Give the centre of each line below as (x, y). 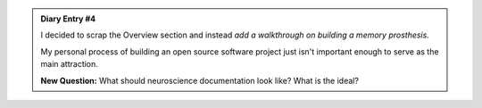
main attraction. (69, 64)
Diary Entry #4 (68, 19)
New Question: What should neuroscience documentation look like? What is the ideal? (199, 80)
